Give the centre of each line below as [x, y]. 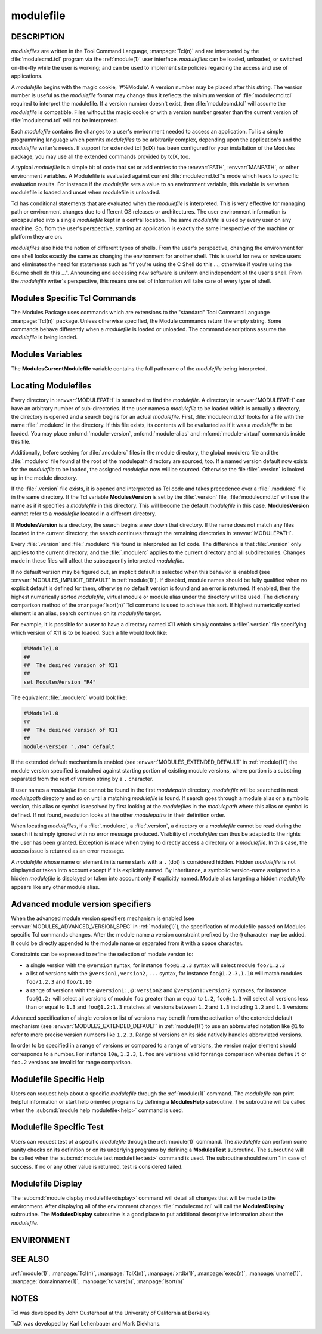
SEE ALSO [30, 1259]
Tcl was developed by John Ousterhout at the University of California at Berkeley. [111, 1313]
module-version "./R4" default [69, 747]
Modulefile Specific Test [57, 1127]
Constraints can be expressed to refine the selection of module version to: [102, 954]
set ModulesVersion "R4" [60, 682]
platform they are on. [37, 237]
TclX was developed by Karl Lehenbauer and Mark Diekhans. [86, 1324]
